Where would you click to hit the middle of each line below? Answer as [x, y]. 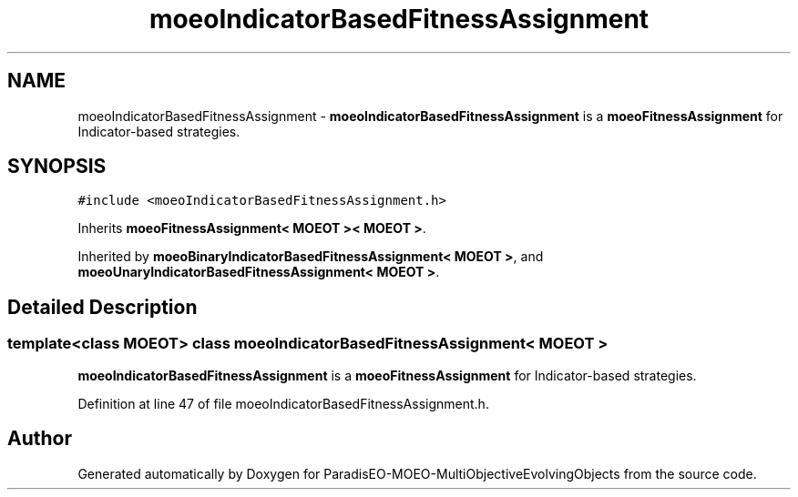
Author [40, 439]
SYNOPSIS [57, 167]
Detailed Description [102, 307]
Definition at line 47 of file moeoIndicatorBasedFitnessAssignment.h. [283, 403]
